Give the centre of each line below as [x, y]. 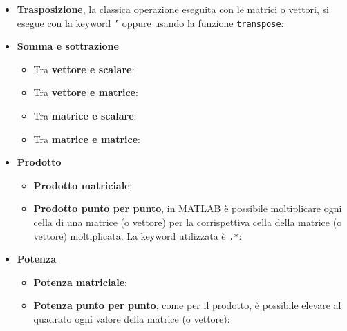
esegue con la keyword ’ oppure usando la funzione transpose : [150, 22]
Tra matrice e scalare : [85, 116]
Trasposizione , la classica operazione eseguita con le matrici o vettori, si [173, 9]
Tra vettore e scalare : [84, 69]
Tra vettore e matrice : [86, 92]
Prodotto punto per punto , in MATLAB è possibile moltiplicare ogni [188, 208]
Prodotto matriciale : [83, 185]
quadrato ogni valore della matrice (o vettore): [132, 319]
